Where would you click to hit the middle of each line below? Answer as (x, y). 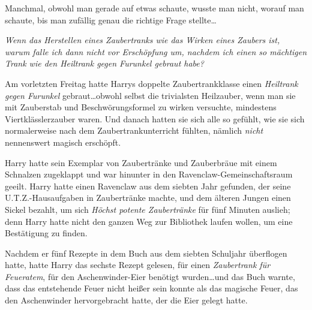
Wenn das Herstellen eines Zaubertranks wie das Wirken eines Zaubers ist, (142, 40)
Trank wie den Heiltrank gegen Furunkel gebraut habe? (104, 63)
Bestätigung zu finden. (46, 233)
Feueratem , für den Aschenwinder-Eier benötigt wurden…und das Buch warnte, (150, 276)
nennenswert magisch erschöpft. (63, 142)
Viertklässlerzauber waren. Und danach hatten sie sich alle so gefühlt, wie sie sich (155, 118)
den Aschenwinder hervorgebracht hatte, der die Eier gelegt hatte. (126, 300)
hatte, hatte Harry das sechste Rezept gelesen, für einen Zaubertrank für (138, 265)
